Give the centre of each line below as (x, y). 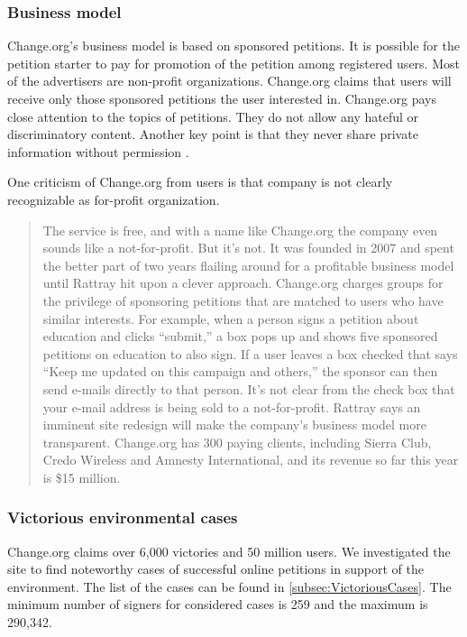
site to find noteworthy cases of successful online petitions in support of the (215, 569)
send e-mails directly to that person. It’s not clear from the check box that (249, 388)
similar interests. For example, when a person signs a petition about (231, 318)
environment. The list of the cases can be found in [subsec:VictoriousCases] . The (229, 586)
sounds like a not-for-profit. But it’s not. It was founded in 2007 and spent (248, 248)
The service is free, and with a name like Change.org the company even (240, 230)
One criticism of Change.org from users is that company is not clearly (200, 182)
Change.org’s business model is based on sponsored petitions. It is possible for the (233, 46)
